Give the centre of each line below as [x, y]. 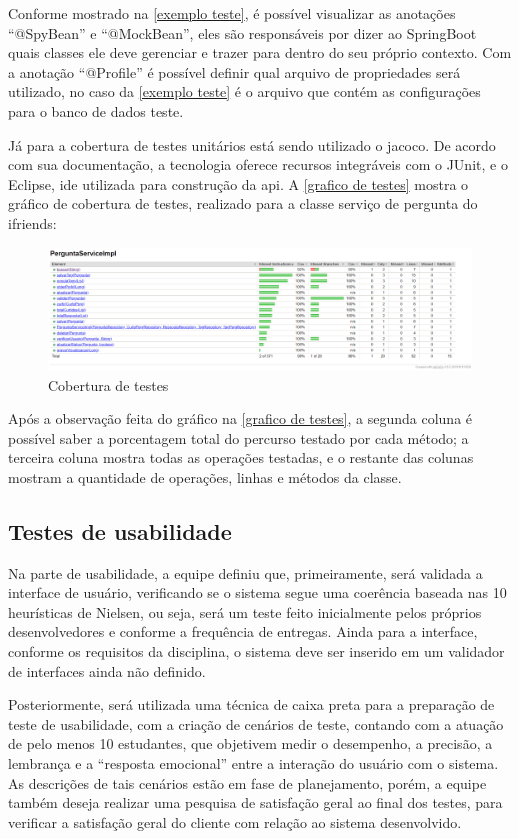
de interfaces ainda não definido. [107, 670]
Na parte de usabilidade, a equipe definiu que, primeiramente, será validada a [245, 572]
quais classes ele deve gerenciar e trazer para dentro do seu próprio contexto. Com [260, 52]
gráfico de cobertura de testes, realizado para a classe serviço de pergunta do [243, 203]
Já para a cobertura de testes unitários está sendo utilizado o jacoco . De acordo [252, 144]
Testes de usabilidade [120, 530]
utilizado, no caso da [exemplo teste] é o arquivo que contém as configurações [244, 91]
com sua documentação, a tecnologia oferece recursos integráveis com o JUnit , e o [258, 164]
